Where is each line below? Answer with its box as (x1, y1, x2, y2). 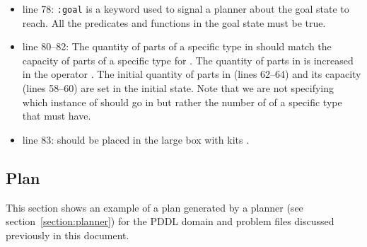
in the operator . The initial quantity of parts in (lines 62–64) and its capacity (22, 67, 361, 81)
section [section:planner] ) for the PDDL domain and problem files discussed (6, 214, 334, 229)
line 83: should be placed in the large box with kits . (22, 132, 250, 147)
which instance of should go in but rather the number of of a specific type (22, 94, 342, 109)
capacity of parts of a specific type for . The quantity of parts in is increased (22, 52, 354, 67)
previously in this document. (6, 227, 129, 242)
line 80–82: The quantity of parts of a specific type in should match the (22, 39, 332, 54)
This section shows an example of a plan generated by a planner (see (6, 200, 303, 214)
